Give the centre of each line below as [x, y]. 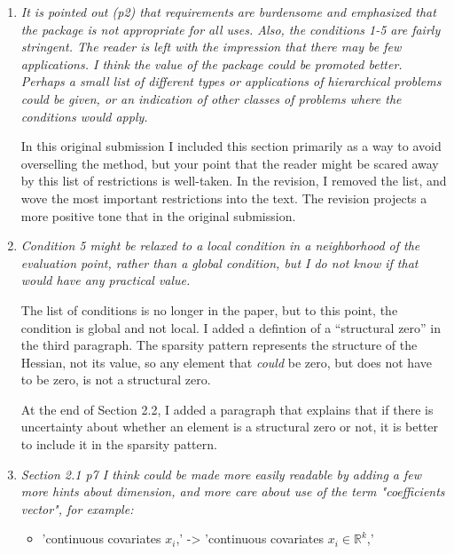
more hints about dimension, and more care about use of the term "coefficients [233, 491]
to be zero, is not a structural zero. [116, 380]
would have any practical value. [106, 280]
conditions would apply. [84, 116]
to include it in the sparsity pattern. [119, 444]
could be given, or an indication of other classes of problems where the [211, 98]
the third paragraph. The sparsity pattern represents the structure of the [219, 345]
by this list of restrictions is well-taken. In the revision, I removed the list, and [234, 181]
